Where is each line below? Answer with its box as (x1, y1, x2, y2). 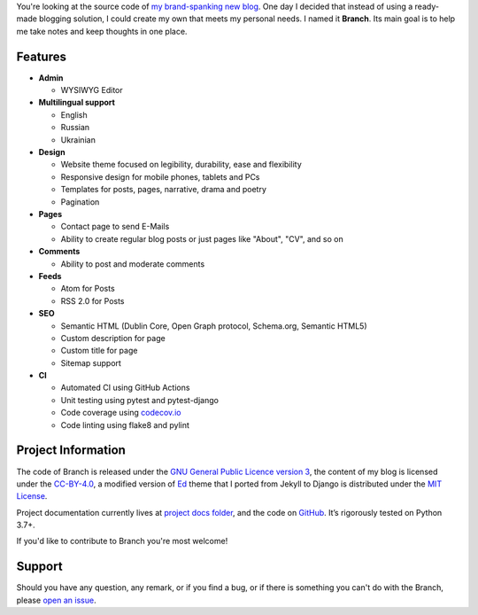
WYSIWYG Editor (60, 85, 123, 96)
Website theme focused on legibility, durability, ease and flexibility (60, 160, 302, 170)
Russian (60, 122, 90, 133)
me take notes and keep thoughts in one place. (16, 26, 188, 36)
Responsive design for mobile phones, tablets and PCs (60, 171, 260, 182)
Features (16, 49, 66, 64)
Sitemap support (60, 357, 121, 368)
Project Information (16, 443, 126, 458)
